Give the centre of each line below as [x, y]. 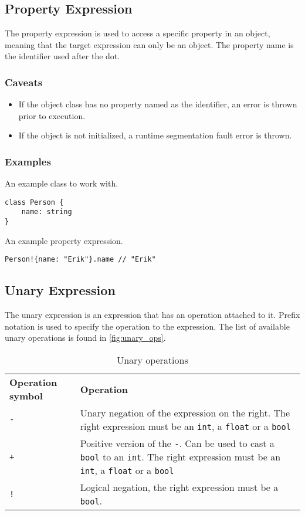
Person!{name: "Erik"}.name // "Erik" [80, 260]
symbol [26, 396]
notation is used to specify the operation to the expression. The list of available [147, 326]
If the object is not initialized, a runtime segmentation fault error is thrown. [155, 135]
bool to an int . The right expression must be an [180, 457]
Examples [28, 161]
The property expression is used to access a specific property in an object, [138, 33]
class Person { [34, 202]
